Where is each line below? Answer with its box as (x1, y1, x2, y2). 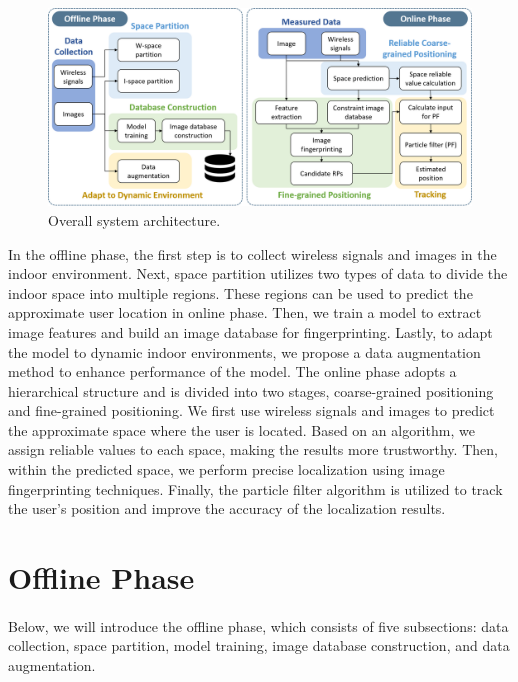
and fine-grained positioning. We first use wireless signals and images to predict (8, 400, 495, 421)
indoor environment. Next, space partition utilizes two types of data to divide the (8, 263, 508, 284)
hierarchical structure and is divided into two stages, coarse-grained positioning (8, 380, 494, 401)
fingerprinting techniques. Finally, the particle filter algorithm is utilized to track (8, 478, 503, 499)
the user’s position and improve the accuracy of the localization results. (8, 498, 446, 519)
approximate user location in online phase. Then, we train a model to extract (8, 302, 482, 323)
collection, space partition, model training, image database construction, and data (8, 635, 510, 656)
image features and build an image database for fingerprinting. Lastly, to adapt (8, 321, 493, 342)
